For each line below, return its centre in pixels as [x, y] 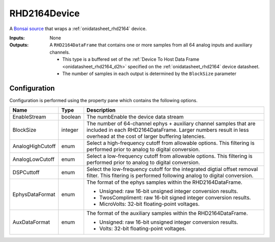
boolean [71, 117]
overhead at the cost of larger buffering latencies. [146, 136]
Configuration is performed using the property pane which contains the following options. [104, 100]
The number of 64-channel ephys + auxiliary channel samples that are [171, 124]
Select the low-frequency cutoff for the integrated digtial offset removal [172, 170]
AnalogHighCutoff [34, 147]
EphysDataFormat [34, 195]
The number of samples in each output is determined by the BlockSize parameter [149, 74]
